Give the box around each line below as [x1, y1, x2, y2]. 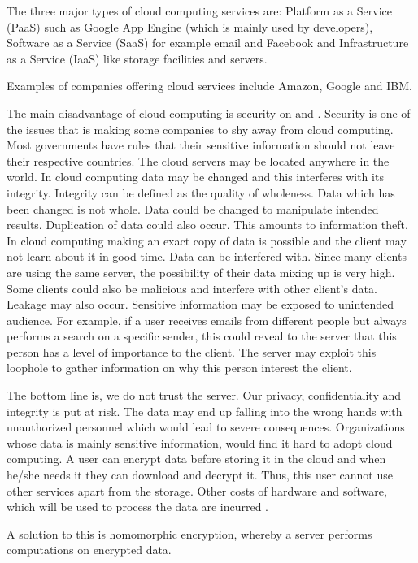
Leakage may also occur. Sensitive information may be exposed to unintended [7, 296, 394, 313]
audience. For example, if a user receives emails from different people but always [7, 311, 407, 328]
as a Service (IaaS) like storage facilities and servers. [7, 50, 268, 67]
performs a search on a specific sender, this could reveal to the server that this [7, 327, 397, 344]
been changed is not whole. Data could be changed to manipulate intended [7, 200, 379, 217]
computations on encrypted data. [7, 541, 172, 558]
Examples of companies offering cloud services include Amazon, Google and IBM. [7, 77, 413, 94]
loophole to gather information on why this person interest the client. [7, 359, 352, 376]
